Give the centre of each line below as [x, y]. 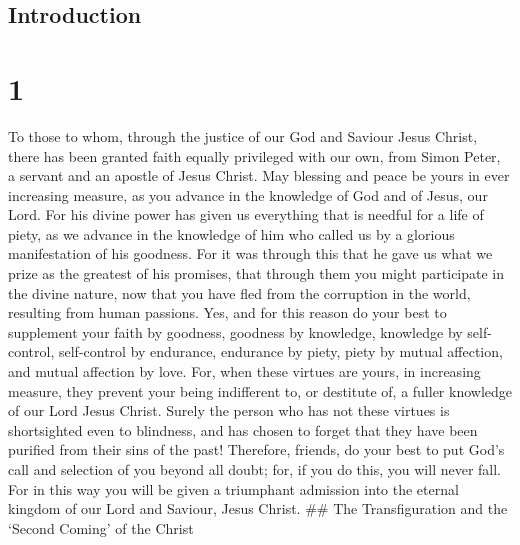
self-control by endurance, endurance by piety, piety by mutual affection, [280, 351]
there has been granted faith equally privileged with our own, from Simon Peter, [254, 155]
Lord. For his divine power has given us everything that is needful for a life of [246, 214]
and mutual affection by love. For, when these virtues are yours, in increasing [244, 371]
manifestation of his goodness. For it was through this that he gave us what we [250, 253]
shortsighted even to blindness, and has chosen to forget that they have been [243, 429]
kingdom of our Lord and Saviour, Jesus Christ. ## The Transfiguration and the [258, 508]
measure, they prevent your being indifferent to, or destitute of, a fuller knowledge [260, 390]
